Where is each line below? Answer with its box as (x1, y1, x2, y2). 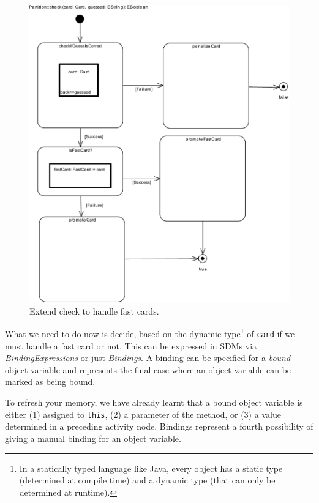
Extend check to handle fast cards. (29, 304, 159, 317)
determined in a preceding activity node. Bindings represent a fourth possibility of (5, 420, 313, 433)
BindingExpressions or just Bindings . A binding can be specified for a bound (5, 351, 291, 364)
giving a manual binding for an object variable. (5, 431, 181, 444)
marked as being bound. (5, 375, 96, 388)
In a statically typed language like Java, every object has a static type (19, 461, 283, 474)
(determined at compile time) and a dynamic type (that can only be (19, 474, 276, 486)
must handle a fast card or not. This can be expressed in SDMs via (5, 339, 257, 352)
